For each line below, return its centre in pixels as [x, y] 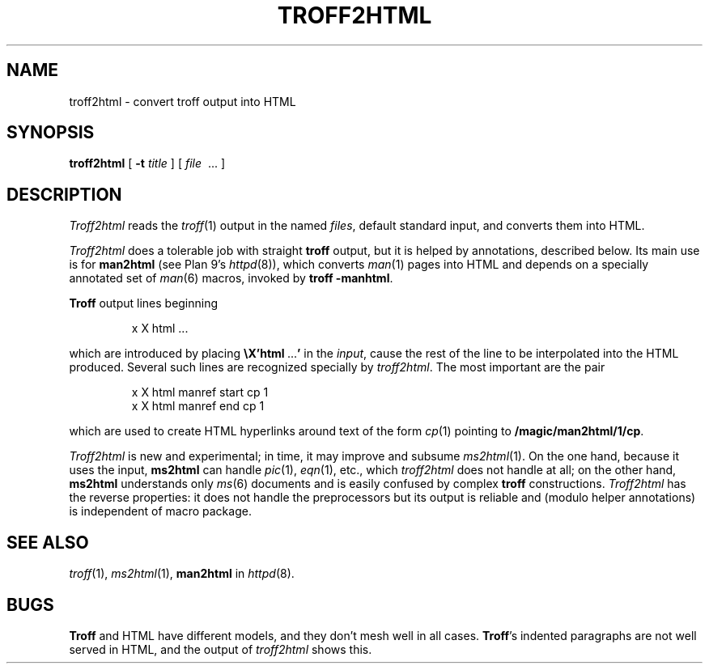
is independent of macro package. [160, 511]
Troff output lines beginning [144, 303]
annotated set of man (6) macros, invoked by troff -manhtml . [231, 278]
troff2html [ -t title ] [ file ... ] [147, 163]
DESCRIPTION [64, 194]
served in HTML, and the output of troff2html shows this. [221, 649]
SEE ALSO [48, 542]
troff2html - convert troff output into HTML [183, 101]
